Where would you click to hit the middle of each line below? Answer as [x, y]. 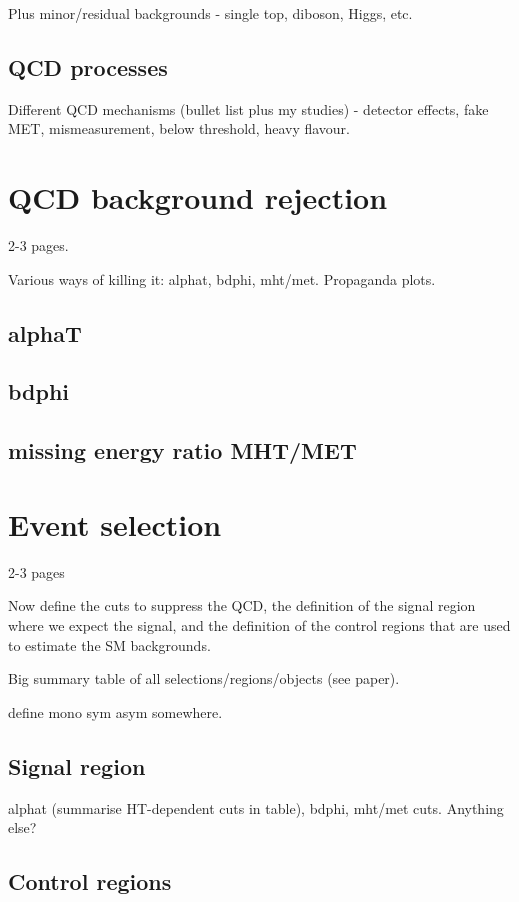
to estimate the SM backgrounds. [109, 644]
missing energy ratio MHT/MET [182, 450]
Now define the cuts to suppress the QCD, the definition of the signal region [242, 605]
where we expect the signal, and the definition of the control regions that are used [259, 624]
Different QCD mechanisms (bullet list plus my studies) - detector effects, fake [248, 108]
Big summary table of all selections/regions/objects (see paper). [204, 678]
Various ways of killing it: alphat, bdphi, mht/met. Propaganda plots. [222, 278]
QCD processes [88, 66]
